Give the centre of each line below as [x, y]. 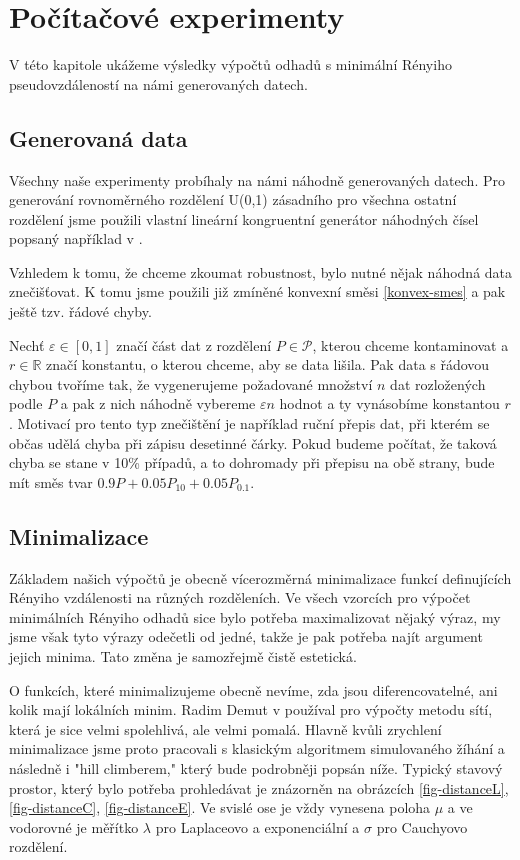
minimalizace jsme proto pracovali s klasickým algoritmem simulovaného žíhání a [257, 748]
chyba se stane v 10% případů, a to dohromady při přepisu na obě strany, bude [252, 462]
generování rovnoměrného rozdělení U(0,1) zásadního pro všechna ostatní [233, 199]
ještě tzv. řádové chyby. [80, 311]
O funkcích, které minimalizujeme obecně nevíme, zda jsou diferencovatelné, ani [253, 689]
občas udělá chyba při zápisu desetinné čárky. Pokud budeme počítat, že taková [253, 442]
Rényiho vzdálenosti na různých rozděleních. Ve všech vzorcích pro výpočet [240, 597]
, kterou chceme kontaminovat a [410, 344]
